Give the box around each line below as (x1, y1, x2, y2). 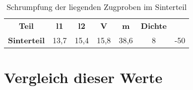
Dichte (140, 20, 167, 31)
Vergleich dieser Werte (4, 67, 163, 88)
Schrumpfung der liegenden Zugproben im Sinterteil (6, 1, 187, 12)
